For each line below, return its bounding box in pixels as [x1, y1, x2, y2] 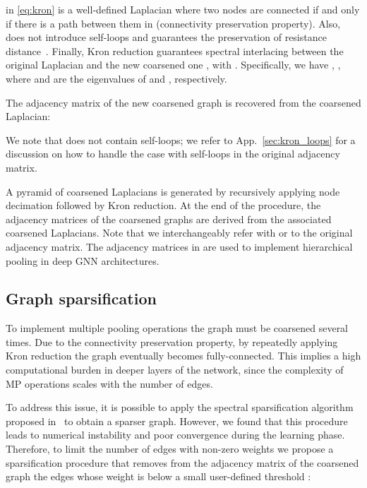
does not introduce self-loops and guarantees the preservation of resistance [6, 30, 327, 44]
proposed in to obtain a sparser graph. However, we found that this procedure [6, 413, 348, 428]
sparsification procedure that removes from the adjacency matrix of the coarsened [6, 455, 359, 470]
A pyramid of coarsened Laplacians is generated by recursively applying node [6, 184, 340, 198]
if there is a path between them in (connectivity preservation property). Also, [6, 16, 341, 30]
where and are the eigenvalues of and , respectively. [6, 71, 227, 85]
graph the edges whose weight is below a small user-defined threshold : [6, 469, 311, 484]
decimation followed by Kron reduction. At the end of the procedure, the [6, 198, 321, 213]
